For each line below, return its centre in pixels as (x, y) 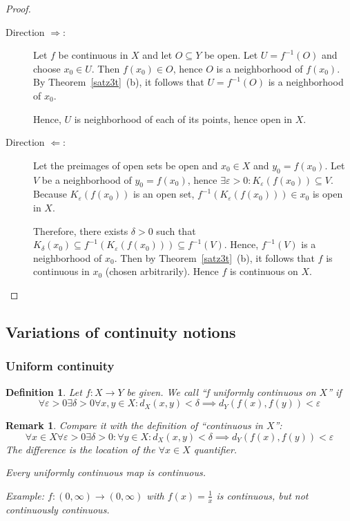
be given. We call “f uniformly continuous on (221, 391)
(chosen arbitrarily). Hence (162, 271)
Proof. (18, 8)
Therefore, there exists (81, 230)
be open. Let (231, 55)
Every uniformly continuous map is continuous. (106, 472)
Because (50, 194)
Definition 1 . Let (44, 391)
